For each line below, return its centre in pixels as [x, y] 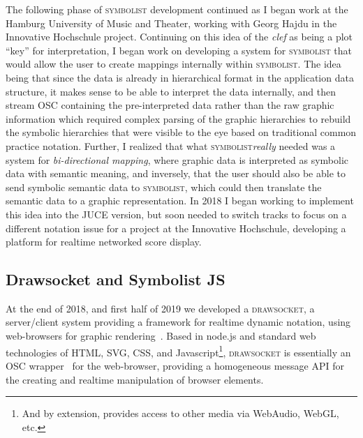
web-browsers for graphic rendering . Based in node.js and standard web [161, 336]
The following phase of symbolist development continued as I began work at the [177, 9]
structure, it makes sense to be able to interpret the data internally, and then [171, 91]
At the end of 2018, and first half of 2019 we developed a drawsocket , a [160, 308]
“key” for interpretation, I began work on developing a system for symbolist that [179, 50]
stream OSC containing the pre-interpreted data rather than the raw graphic [170, 105]
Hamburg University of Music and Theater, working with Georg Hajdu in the [171, 23]
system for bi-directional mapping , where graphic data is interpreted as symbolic [177, 159]
